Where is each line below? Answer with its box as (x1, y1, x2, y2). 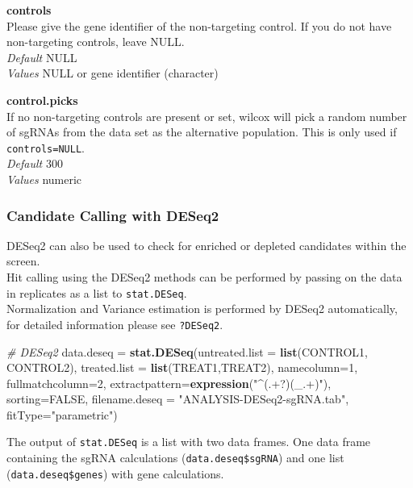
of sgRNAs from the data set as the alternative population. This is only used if (6, 123, 397, 140)
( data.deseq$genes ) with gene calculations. (6, 465, 224, 482)
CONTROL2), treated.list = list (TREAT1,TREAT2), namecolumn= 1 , (6, 359, 358, 376)
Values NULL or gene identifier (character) (6, 65, 219, 81)
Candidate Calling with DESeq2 (6, 205, 219, 225)
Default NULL (6, 48, 77, 65)
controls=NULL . (6, 139, 85, 156)
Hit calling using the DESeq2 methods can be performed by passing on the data (6, 269, 403, 285)
